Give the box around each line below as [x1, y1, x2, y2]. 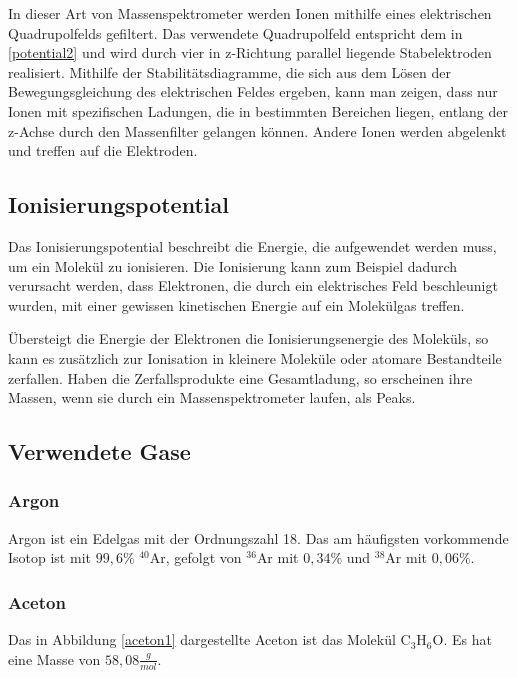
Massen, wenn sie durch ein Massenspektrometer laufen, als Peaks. [8, 387, 416, 408]
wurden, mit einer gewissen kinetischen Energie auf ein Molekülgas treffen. [8, 294, 465, 315]
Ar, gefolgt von [149, 547, 242, 568]
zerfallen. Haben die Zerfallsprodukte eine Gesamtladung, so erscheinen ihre [8, 367, 473, 388]
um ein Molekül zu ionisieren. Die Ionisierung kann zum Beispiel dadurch [8, 255, 458, 276]
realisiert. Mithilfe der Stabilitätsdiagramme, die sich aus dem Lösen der [8, 61, 451, 82]
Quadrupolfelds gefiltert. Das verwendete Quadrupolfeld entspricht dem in [8, 22, 463, 43]
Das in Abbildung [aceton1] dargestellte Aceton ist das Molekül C [8, 629, 411, 650]
